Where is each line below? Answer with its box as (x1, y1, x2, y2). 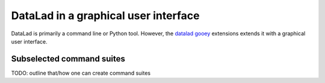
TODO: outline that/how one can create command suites (11, 69, 150, 76)
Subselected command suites (11, 54, 126, 64)
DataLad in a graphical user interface (11, 9, 200, 22)
